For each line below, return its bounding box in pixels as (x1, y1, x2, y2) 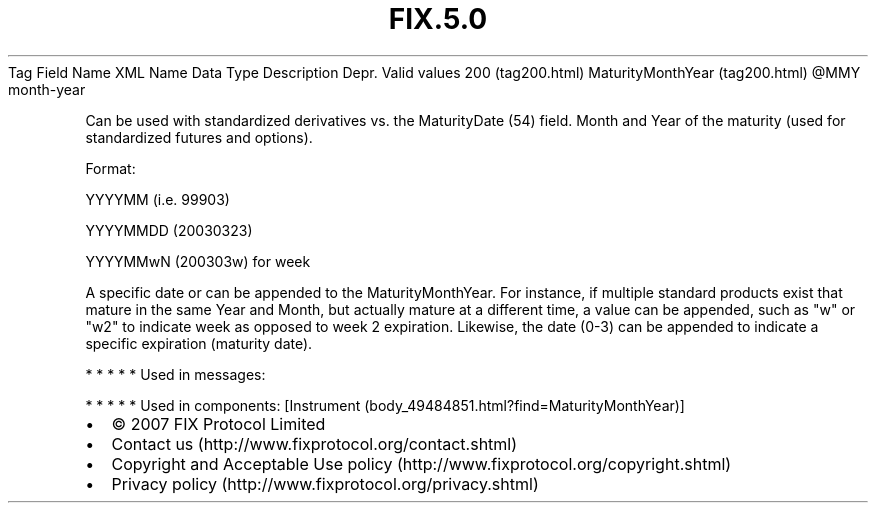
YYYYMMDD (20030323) (85, 221, 253, 239)
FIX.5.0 (388, 2, 488, 36)
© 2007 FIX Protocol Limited (111, 413, 326, 434)
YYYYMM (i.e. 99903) (85, 190, 230, 208)
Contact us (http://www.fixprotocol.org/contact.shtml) (111, 433, 518, 454)
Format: (85, 159, 136, 177)
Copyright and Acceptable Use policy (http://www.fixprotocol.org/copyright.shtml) (111, 453, 732, 474)
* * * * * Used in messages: (85, 365, 266, 383)
